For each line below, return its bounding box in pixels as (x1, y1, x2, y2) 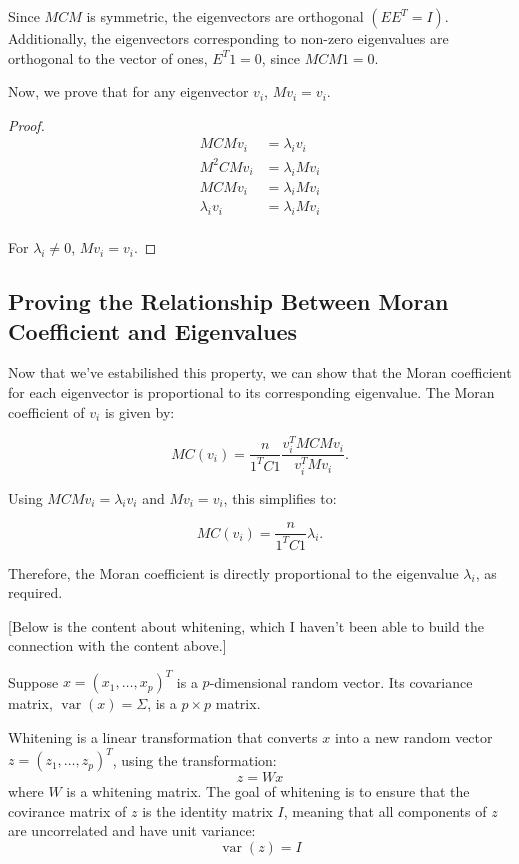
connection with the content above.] (8, 635, 227, 656)
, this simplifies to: (223, 487, 337, 508)
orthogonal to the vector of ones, (8, 47, 208, 68)
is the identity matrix (142, 800, 273, 821)
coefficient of (8, 401, 85, 422)
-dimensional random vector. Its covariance (209, 671, 473, 692)
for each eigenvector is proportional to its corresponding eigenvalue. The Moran (8, 382, 495, 402)
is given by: (104, 401, 175, 422)
